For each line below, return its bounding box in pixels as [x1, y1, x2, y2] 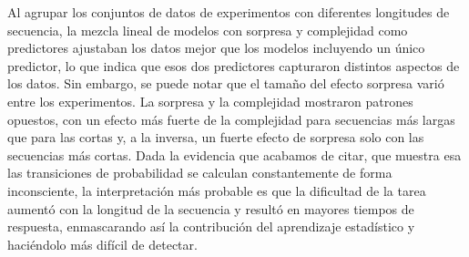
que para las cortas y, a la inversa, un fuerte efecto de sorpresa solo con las [7, 128, 424, 147]
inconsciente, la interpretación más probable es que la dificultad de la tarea [7, 180, 426, 200]
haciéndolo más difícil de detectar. [7, 234, 198, 253]
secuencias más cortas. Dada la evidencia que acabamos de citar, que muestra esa [7, 145, 462, 164]
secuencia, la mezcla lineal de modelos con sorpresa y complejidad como [7, 20, 408, 39]
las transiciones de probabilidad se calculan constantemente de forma [7, 163, 393, 182]
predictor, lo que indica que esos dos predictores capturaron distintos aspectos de [7, 56, 460, 75]
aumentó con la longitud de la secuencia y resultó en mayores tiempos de [7, 199, 414, 218]
